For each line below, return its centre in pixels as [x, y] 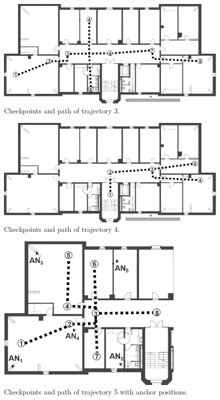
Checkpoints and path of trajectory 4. [62, 229]
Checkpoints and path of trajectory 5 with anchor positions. [96, 392]
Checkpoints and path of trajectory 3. [62, 110]
